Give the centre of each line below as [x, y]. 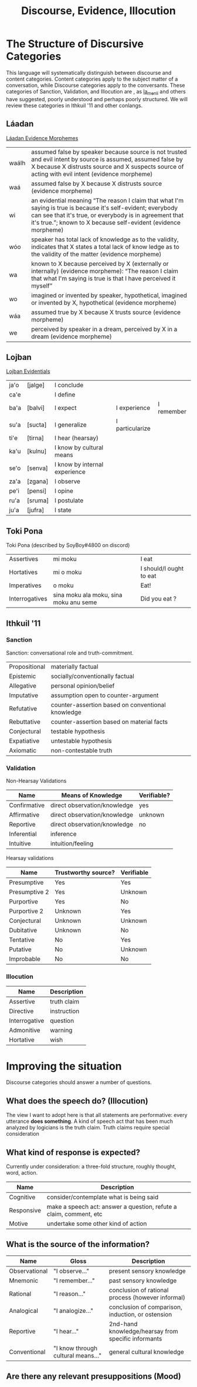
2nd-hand [123, 1323]
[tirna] [35, 438]
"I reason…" [70, 1293]
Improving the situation [64, 1066]
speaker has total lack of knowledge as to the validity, [105, 239]
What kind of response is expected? [73, 1152]
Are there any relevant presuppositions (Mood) [94, 1377]
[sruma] [38, 501]
